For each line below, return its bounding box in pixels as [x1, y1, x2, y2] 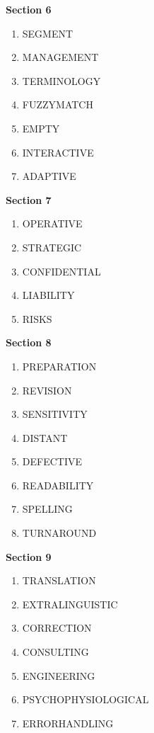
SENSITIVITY [22, 407, 88, 421]
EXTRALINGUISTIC [22, 596, 118, 611]
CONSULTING [22, 644, 89, 659]
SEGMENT [22, 25, 73, 40]
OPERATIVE [22, 216, 83, 231]
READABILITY [22, 477, 94, 492]
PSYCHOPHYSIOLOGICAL [22, 692, 149, 707]
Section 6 [6, 2, 52, 16]
